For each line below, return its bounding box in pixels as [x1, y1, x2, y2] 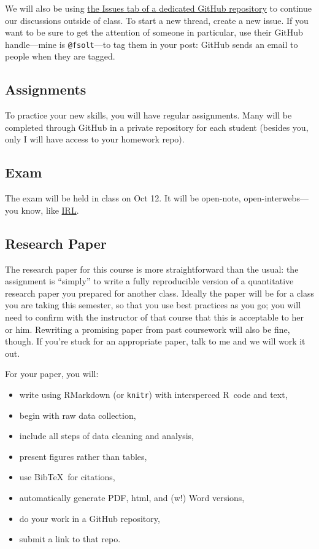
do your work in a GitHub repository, [19, 512, 160, 524]
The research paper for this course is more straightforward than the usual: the [5, 262, 299, 275]
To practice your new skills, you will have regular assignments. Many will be [5, 109, 292, 122]
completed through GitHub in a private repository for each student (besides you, [5, 120, 309, 133]
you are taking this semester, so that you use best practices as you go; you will [5, 298, 301, 311]
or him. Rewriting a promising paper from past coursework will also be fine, [5, 322, 290, 335]
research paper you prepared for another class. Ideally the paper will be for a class [5, 286, 314, 299]
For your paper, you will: [5, 367, 99, 380]
